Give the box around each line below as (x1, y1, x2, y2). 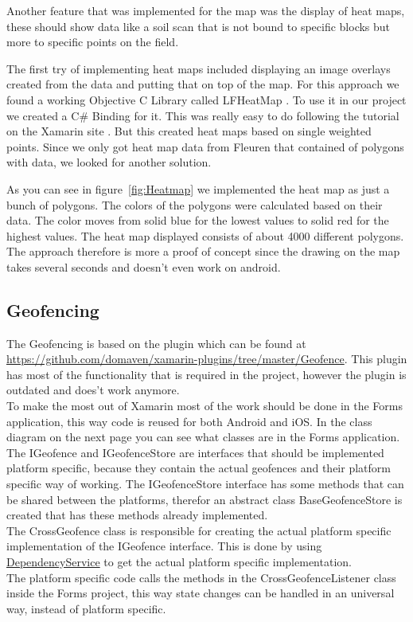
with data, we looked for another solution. (6, 154, 212, 170)
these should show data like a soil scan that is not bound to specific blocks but (6, 18, 391, 34)
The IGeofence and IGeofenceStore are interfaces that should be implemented (6, 444, 384, 460)
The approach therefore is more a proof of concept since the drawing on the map (6, 243, 400, 260)
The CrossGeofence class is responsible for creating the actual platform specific (6, 522, 392, 538)
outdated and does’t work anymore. (6, 381, 180, 398)
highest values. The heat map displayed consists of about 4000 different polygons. (6, 227, 404, 244)
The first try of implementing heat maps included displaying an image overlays (6, 60, 391, 76)
